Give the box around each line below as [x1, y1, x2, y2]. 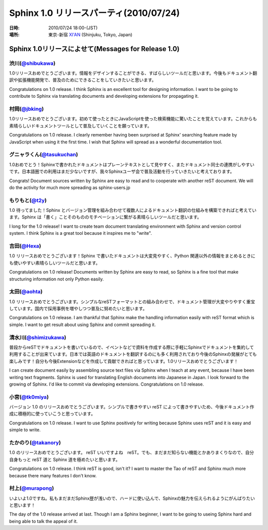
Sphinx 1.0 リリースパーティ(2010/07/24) [9, 7, 180, 18]
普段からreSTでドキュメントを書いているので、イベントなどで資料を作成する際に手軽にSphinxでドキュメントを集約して [9, 344, 254, 350]
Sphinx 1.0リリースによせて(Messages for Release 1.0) [9, 45, 180, 53]
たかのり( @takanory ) [9, 439, 61, 446]
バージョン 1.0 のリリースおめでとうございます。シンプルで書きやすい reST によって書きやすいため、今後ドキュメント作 [9, 404, 255, 410]
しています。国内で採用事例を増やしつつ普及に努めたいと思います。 [9, 306, 147, 312]
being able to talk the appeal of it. [9, 518, 78, 524]
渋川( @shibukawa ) [9, 60, 56, 66]
